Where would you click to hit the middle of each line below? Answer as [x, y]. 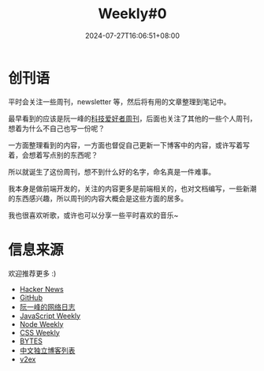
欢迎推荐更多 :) [32, 273]
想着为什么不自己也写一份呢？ [56, 128]
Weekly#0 [132, 14]
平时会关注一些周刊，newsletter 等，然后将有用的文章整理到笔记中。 [119, 101]
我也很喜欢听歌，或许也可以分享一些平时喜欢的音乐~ [93, 215]
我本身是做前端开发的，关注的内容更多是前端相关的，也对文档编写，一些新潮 [132, 188]
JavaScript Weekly [50, 316]
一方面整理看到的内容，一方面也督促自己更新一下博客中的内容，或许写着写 [129, 145]
